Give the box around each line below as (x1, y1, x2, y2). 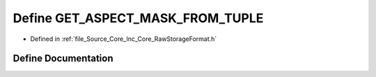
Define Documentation (13, 53, 113, 65)
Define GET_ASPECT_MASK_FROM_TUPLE (13, 10, 264, 26)
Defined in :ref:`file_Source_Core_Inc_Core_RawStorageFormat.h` (30, 35, 217, 43)
